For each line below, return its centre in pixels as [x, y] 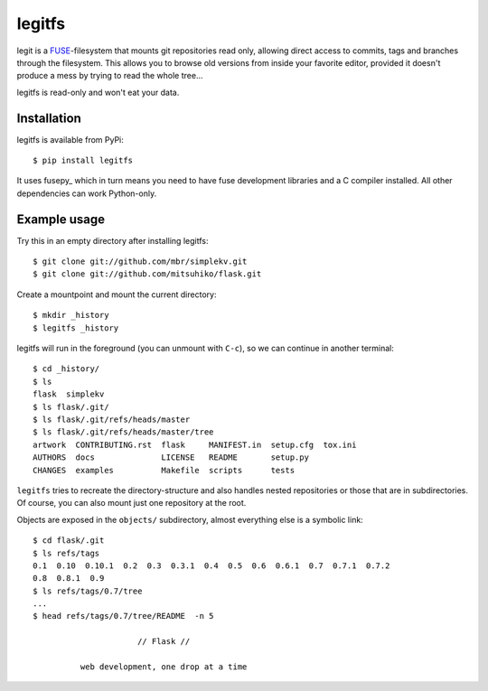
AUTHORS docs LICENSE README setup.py [171, 458]
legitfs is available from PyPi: [70, 139]
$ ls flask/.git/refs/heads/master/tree [123, 432]
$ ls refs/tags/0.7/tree [88, 591]
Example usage [61, 219]
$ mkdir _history [71, 315]
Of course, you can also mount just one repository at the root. [131, 503]
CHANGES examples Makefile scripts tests [164, 470]
